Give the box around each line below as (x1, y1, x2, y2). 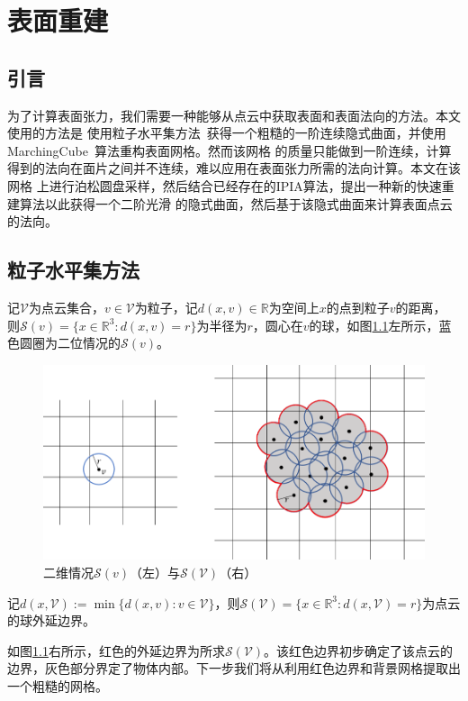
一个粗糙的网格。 (7, 677, 108, 695)
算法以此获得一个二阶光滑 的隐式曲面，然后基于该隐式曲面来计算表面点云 (19, 194, 453, 213)
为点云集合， (28, 297, 104, 316)
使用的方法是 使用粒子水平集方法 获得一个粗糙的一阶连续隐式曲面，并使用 (7, 123, 446, 142)
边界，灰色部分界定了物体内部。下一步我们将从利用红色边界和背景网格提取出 (7, 659, 461, 678)
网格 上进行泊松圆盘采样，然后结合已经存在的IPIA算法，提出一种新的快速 (7, 176, 442, 195)
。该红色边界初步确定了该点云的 (264, 641, 454, 660)
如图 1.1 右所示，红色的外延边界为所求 (7, 641, 225, 660)
